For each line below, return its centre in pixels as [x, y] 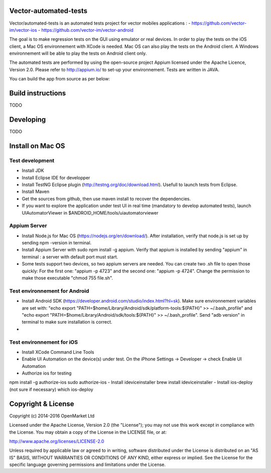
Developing [28, 119]
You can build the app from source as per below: [60, 79]
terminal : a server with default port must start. [70, 257]
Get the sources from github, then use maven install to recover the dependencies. [106, 199]
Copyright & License [42, 404]
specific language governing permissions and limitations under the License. [87, 464]
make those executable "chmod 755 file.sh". [67, 278]
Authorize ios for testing [47, 373]
